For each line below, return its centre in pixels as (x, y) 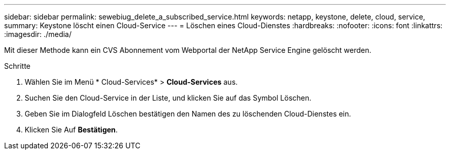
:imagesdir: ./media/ (38, 34)
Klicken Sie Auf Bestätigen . (71, 130)
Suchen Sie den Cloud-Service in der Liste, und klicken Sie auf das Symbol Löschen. (168, 98)
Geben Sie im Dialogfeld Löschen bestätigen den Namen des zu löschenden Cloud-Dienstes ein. (188, 114)
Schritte (17, 66)
